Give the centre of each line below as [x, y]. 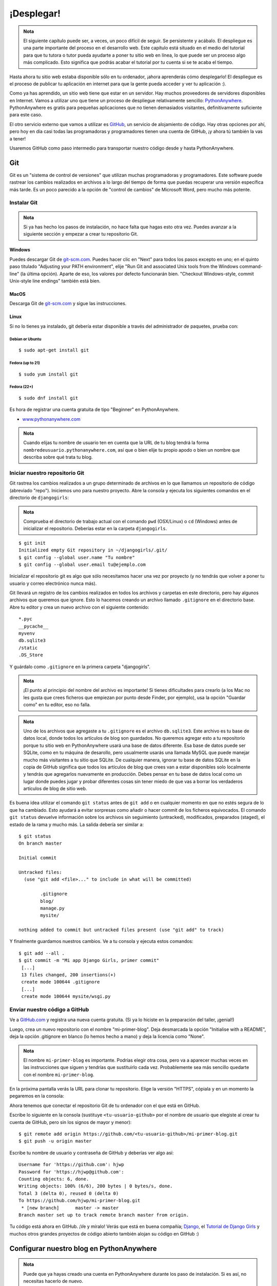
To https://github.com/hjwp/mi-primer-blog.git [80, 1201]
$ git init [32, 543]
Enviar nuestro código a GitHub [49, 1009]
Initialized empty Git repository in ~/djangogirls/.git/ [93, 550]
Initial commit [38, 858]
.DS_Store [31, 655]
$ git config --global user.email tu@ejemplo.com [82, 564]
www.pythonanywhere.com [51, 419]
